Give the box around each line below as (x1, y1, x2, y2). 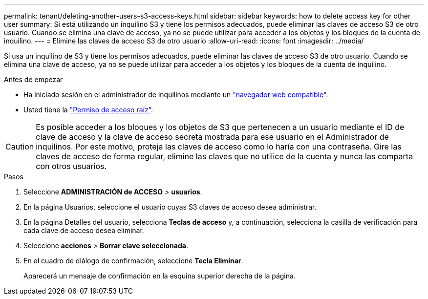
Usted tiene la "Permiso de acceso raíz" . (23, 106, 153, 114)
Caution (5, 142, 34, 151)
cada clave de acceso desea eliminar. (23, 226, 144, 235)
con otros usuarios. (36, 161, 107, 171)
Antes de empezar (4, 75, 63, 84)
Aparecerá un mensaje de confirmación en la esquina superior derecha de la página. (23, 272, 296, 280)
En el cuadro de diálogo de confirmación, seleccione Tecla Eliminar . (23, 256, 243, 265)
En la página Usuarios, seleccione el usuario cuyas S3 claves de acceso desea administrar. (23, 203, 317, 211)
